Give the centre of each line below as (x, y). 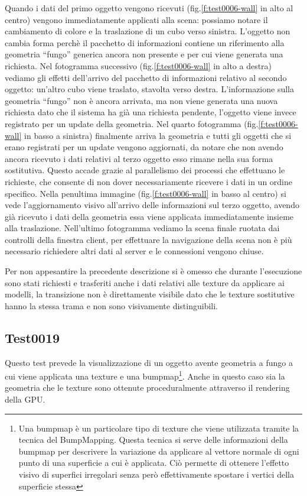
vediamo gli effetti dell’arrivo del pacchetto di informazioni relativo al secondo (146, 77)
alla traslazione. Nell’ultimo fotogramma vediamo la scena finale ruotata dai (142, 228)
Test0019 (32, 337)
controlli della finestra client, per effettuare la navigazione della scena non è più (148, 239)
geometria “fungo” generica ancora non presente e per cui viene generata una (144, 54)
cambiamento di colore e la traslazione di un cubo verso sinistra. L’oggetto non (148, 31)
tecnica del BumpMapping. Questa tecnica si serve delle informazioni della (153, 440)
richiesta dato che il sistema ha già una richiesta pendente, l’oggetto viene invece (151, 112)
